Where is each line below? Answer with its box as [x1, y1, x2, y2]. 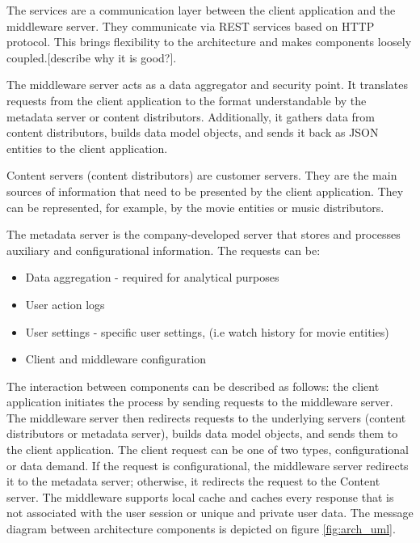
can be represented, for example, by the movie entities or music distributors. [6, 198, 384, 215]
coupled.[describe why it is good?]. [6, 49, 177, 66]
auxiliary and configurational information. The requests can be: [6, 241, 321, 258]
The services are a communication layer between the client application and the [6, 2, 396, 18]
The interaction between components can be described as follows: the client [6, 377, 380, 394]
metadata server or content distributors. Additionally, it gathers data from [6, 108, 376, 125]
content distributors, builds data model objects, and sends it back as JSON [6, 124, 379, 141]
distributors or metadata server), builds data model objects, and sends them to [6, 425, 398, 442]
